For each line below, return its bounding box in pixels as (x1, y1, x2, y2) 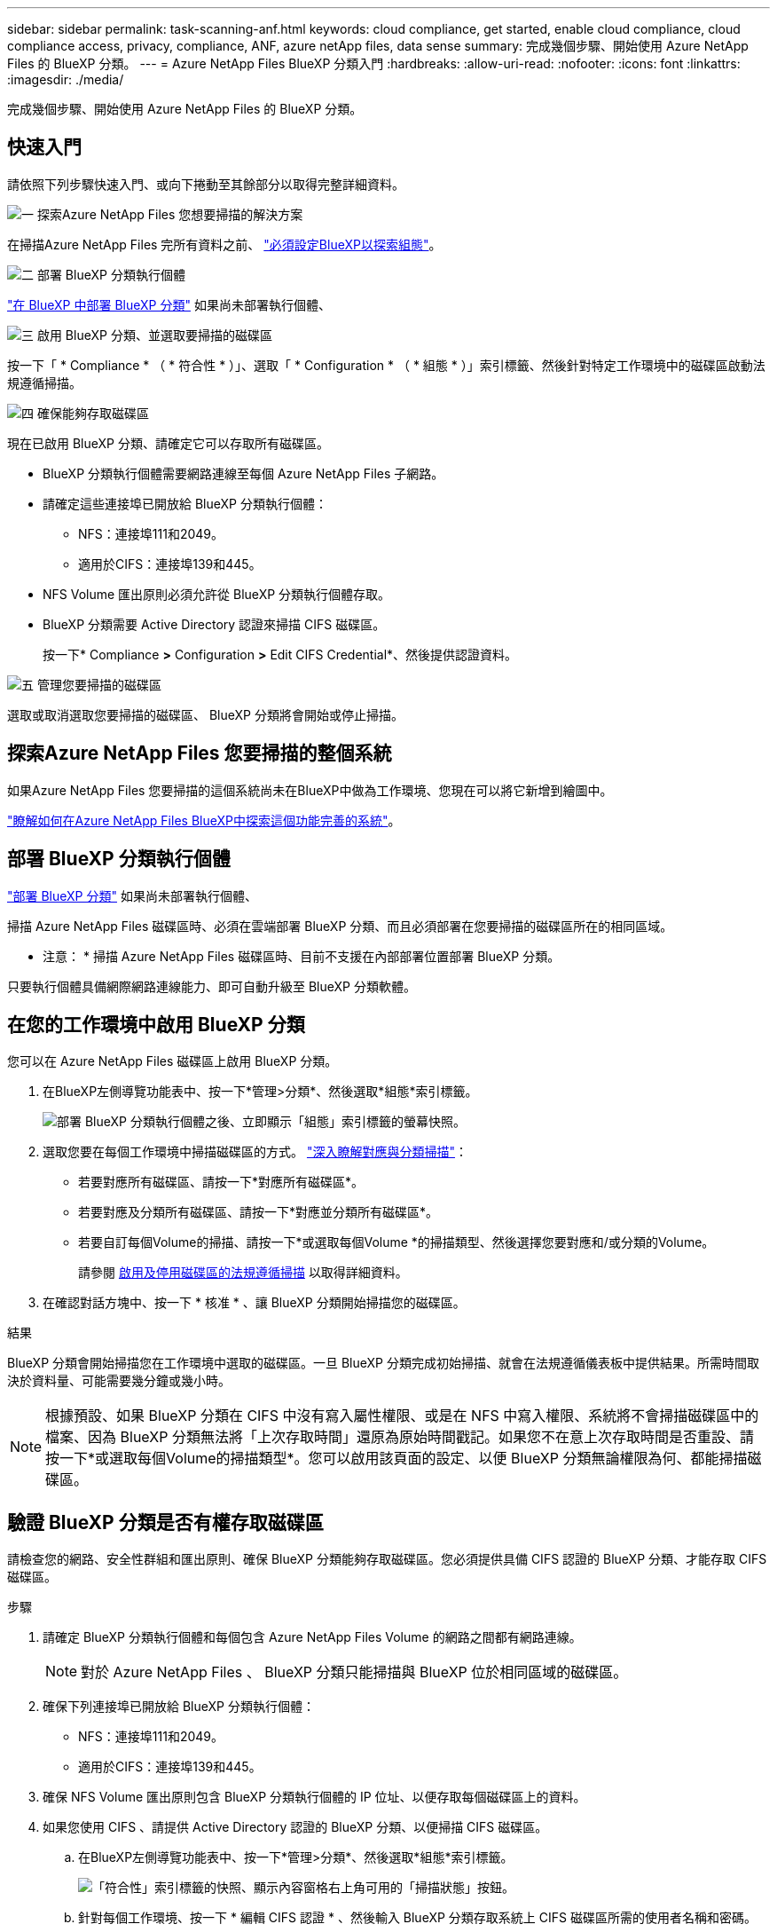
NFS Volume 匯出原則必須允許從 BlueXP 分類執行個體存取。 (43, 586, 391, 602)
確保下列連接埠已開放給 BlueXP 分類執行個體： (43, 1699, 315, 1715)
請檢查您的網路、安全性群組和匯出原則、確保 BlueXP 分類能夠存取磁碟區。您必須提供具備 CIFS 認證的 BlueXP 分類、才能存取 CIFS (7, 1551, 767, 1567)
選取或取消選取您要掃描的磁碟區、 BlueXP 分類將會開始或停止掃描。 (7, 706, 404, 722)
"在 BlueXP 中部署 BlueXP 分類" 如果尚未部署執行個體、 (7, 296, 331, 312)
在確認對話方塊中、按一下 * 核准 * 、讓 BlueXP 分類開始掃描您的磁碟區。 (43, 1295, 466, 1311)
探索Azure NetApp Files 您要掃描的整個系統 (7, 742, 392, 765)
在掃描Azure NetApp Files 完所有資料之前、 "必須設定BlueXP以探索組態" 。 (7, 236, 442, 252)
